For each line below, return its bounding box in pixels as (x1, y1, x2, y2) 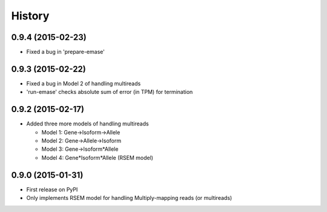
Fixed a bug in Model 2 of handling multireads (26, 79, 141, 87)
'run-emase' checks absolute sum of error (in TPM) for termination (26, 88, 193, 96)
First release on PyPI (26, 185, 78, 193)
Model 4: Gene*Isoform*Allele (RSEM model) (41, 154, 154, 161)
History (11, 9, 50, 22)
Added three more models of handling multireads (26, 120, 149, 127)
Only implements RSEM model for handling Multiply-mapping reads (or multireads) (26, 194, 233, 202)
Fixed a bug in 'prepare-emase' (26, 48, 105, 56)
